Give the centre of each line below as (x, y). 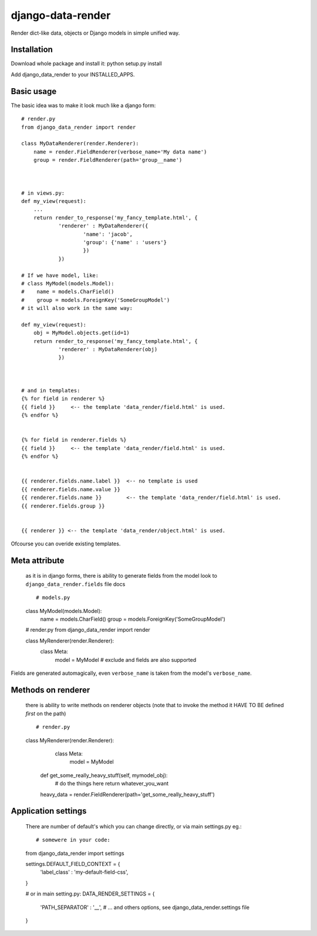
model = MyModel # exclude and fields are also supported (126, 659)
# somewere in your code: (73, 840)
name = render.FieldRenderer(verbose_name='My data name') (120, 152)
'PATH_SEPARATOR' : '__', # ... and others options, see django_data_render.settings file (145, 907)
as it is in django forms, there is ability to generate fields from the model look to (121, 576)
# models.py (53, 598)
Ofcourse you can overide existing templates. (66, 544)
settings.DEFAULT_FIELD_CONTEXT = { (73, 864)
